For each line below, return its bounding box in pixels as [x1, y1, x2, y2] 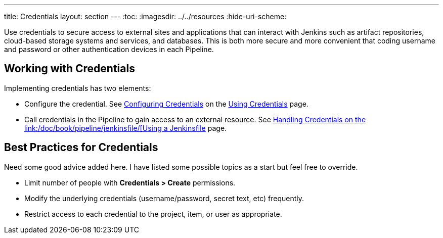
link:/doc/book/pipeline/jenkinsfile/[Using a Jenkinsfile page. [24, 123, 227, 132]
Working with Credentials [4, 62, 135, 75]
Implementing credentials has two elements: [4, 83, 151, 92]
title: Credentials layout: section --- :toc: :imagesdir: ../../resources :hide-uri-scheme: [4, 12, 287, 21]
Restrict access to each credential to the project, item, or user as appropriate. [24, 209, 282, 218]
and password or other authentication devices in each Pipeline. [4, 45, 214, 54]
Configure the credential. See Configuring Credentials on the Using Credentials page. [24, 99, 308, 108]
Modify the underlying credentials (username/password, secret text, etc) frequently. [24, 194, 304, 203]
